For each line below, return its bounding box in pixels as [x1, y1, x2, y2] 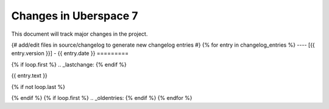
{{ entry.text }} [11, 72, 48, 79]
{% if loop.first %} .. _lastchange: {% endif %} [11, 61, 127, 68]
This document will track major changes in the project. [11, 30, 148, 38]
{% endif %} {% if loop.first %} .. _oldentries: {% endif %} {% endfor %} [11, 94, 193, 101]
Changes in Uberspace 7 [11, 9, 138, 22]
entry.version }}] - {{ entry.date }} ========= [11, 50, 129, 57]
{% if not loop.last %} [11, 83, 66, 90]
